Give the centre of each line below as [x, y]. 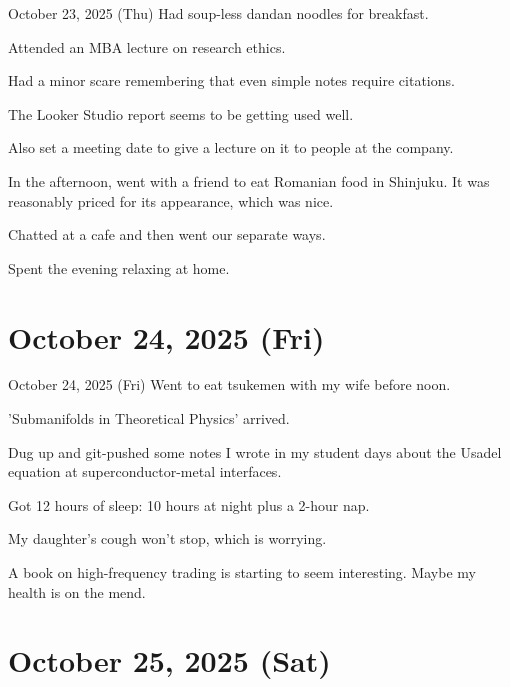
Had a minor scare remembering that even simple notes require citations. [231, 80]
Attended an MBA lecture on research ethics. [147, 46]
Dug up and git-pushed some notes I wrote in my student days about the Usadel [255, 451]
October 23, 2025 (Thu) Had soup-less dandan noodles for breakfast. [218, 13]
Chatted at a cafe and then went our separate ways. [167, 234]
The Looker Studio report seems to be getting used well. [181, 113]
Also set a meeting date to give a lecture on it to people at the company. [231, 147]
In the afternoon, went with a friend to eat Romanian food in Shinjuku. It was [249, 180]
